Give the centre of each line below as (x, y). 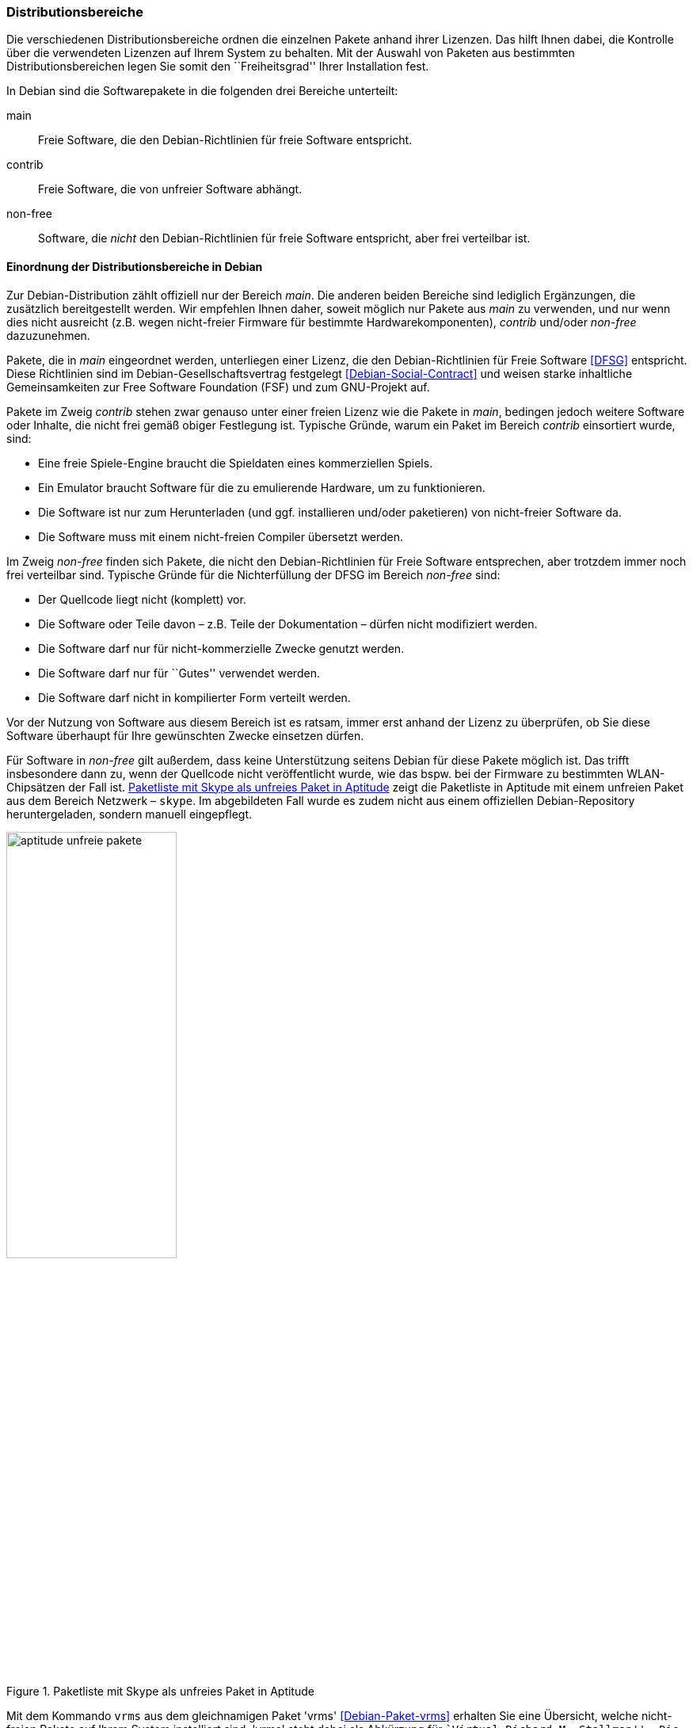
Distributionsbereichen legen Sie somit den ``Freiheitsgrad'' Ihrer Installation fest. (218, 67)
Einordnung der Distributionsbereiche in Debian (135, 266)
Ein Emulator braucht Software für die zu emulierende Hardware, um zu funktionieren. (262, 487)
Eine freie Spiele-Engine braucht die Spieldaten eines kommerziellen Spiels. (236, 463)
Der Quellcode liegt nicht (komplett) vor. (142, 599)
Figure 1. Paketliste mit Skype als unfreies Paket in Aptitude (160, 1691)
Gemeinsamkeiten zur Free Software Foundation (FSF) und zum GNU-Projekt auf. (218, 387)
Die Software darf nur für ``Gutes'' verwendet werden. (179, 673)
